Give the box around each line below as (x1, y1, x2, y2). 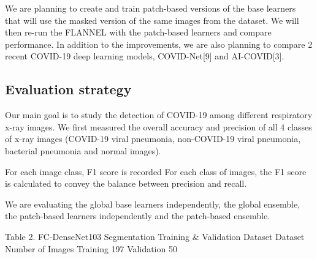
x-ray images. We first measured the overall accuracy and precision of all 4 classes (5, 120, 312, 133)
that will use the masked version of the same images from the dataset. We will (5, 13, 299, 26)
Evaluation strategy (5, 80, 132, 99)
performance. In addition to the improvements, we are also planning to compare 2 (5, 37, 313, 50)
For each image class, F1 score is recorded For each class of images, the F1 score (5, 165, 307, 178)
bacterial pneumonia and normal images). (5, 144, 161, 157)
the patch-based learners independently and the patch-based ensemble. (5, 209, 270, 222)
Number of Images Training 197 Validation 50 (5, 242, 177, 255)
